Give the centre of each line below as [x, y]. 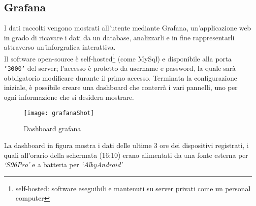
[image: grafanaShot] [59, 113]
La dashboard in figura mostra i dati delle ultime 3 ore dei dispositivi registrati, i [127, 145]
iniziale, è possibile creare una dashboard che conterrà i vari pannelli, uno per [121, 87]
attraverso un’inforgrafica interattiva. [60, 47]
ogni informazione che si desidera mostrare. [69, 97]
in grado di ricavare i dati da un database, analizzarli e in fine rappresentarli [119, 37]
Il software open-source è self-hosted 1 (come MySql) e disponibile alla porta [118, 58]
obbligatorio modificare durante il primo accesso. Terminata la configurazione [121, 77]
